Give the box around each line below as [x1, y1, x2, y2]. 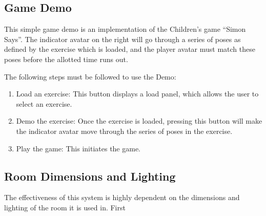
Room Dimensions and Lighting [4, 168, 176, 184]
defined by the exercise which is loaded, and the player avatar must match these [4, 44, 255, 54]
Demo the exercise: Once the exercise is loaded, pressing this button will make [16, 115, 262, 126]
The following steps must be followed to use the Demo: [4, 71, 176, 82]
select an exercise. [16, 98, 72, 109]
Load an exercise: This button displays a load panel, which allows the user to [16, 88, 259, 99]
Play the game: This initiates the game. [16, 143, 141, 153]
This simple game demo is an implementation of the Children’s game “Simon [4, 24, 246, 34]
